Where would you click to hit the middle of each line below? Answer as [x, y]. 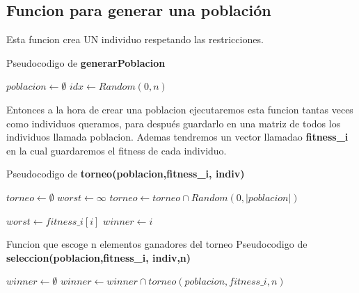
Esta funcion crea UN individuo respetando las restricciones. [135, 39]
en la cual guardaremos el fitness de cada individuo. [117, 150]
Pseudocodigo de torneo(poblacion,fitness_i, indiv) [126, 174]
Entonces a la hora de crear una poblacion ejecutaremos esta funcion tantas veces [180, 109]
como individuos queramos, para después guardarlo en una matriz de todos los [174, 123]
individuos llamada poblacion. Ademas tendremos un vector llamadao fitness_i [177, 137]
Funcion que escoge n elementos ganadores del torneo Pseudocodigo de [157, 244]
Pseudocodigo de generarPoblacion [86, 62]
